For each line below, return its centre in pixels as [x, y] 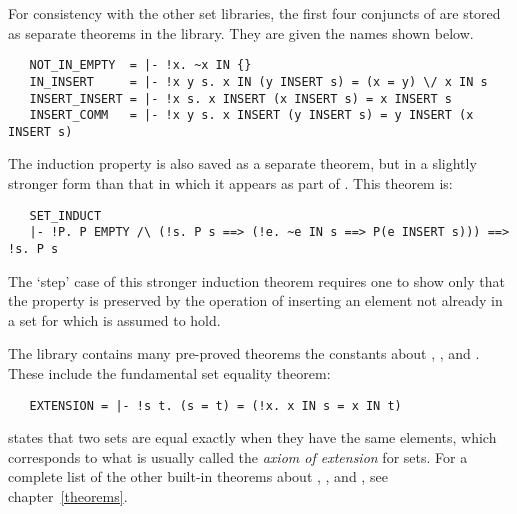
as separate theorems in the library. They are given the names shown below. [241, 32]
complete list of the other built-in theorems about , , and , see [198, 476]
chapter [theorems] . [68, 496]
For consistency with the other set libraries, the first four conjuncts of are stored [254, 13]
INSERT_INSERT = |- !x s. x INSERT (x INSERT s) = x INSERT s [240, 98]
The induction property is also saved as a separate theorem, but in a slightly [242, 163]
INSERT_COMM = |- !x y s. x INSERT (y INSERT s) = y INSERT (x [251, 115]
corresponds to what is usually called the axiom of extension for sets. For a [238, 456]
